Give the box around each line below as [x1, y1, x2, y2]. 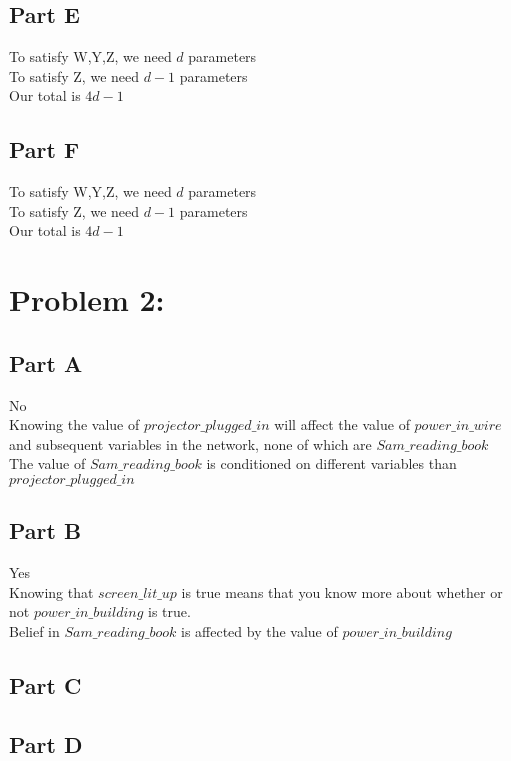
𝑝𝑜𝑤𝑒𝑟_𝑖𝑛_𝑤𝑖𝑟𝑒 [414, 419, 502, 434]
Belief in [9, 620, 60, 641]
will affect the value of [274, 414, 410, 435]
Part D [9, 728, 83, 759]
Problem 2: [9, 279, 165, 320]
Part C [9, 669, 82, 700]
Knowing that [9, 581, 94, 602]
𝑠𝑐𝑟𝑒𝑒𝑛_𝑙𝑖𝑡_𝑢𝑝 [98, 586, 177, 601]
